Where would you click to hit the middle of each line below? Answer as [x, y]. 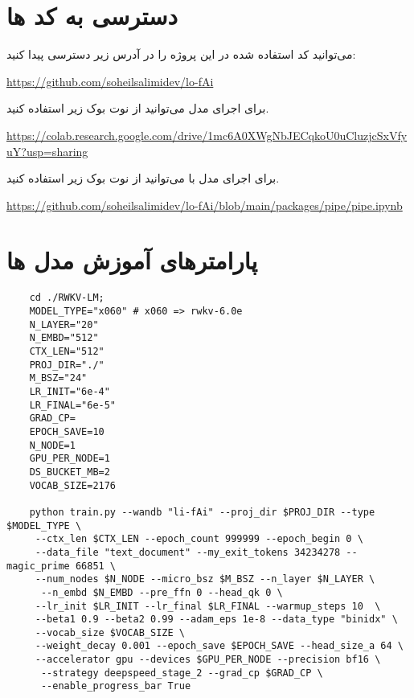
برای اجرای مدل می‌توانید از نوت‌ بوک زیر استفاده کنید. [138, 108]
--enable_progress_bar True [116, 686]
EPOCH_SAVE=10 [67, 431]
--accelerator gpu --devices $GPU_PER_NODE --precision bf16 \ [208, 660]
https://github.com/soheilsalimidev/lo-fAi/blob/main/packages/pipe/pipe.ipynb [205, 205]
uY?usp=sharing [47, 151]
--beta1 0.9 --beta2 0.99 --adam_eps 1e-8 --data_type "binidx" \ [216, 620]
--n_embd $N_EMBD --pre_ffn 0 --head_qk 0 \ [162, 592]
